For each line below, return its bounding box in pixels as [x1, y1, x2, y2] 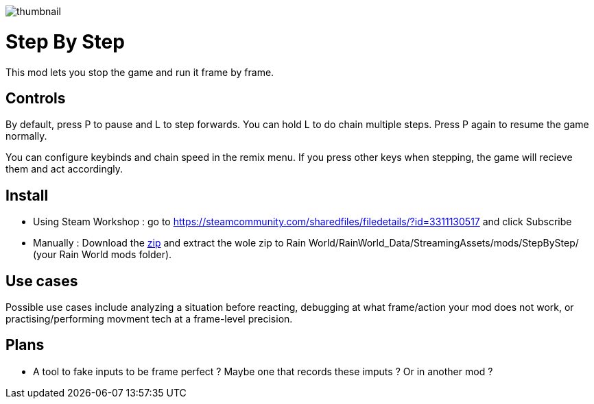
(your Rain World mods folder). [33, 249, 172, 261]
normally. [5, 130, 47, 142]
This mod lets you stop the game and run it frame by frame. [5, 66, 274, 78]
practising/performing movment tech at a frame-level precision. [5, 313, 293, 325]
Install [5, 186, 49, 204]
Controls [5, 89, 66, 107]
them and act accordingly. [5, 163, 123, 175]
